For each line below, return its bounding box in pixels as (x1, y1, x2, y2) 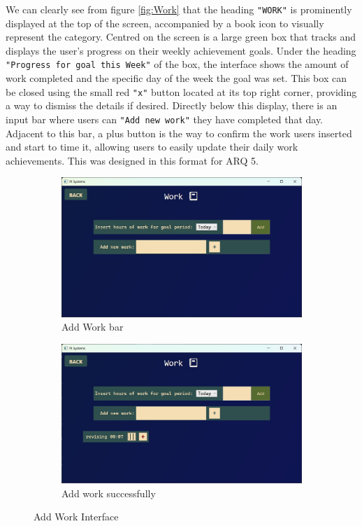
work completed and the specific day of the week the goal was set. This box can (6, 71, 347, 85)
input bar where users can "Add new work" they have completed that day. (6, 111, 324, 126)
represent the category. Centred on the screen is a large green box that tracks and (6, 29, 356, 44)
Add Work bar (61, 319, 124, 334)
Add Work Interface (34, 509, 119, 524)
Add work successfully (61, 485, 156, 500)
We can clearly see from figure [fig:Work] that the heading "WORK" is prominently (6, 2, 352, 16)
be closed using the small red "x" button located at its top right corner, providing (6, 84, 357, 99)
